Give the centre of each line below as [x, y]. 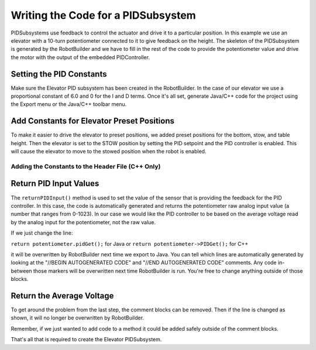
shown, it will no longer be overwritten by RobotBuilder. [78, 318]
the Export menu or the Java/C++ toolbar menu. [69, 104]
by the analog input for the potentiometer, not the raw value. [83, 222]
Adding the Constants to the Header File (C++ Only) [86, 166]
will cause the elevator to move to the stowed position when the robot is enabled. [109, 152]
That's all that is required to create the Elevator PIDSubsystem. [86, 339]
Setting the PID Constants [59, 74]
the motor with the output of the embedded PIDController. [80, 57]
